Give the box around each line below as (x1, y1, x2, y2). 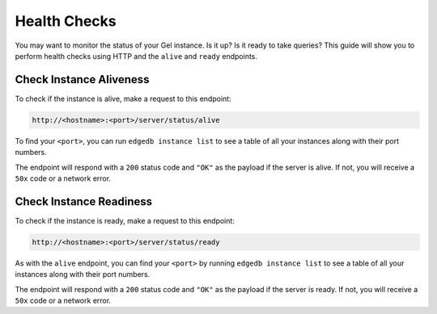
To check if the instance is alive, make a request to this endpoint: (15, 94, 231, 103)
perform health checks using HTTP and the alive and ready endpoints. (15, 51, 258, 61)
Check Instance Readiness (15, 195, 153, 208)
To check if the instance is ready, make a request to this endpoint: (15, 216, 235, 225)
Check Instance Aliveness (15, 73, 150, 86)
